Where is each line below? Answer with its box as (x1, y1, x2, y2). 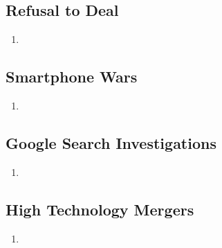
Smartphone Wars (6, 66, 138, 87)
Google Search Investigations (6, 132, 216, 153)
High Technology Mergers (6, 198, 194, 220)
